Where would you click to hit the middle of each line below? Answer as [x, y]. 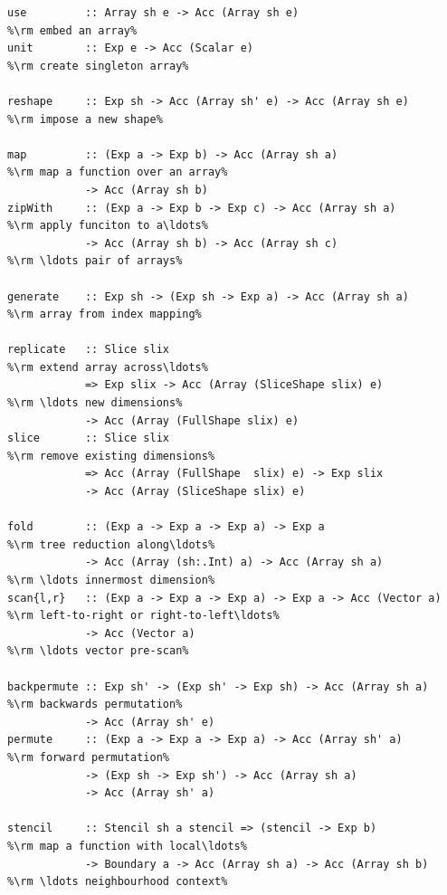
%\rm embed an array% [72, 30]
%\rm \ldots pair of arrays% [95, 261]
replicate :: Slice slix [88, 350]
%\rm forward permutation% [88, 757]
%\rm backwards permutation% [95, 705]
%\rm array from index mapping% [105, 314]
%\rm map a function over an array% [118, 172]
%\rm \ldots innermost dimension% [111, 580]
